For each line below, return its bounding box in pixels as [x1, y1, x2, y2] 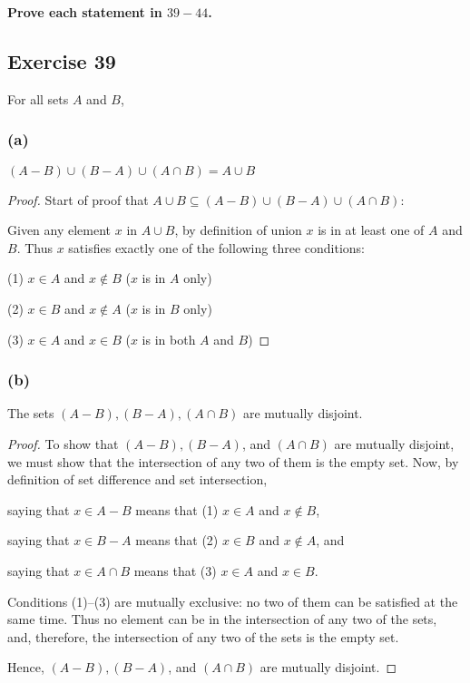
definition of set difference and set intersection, [7, 470, 268, 489]
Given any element [7, 220, 112, 239]
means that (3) [133, 561, 217, 580]
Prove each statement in [7, 3, 162, 21]
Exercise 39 [7, 46, 116, 74]
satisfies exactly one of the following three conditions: [68, 238, 365, 257]
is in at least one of [318, 220, 425, 239]
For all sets [7, 89, 69, 108]
